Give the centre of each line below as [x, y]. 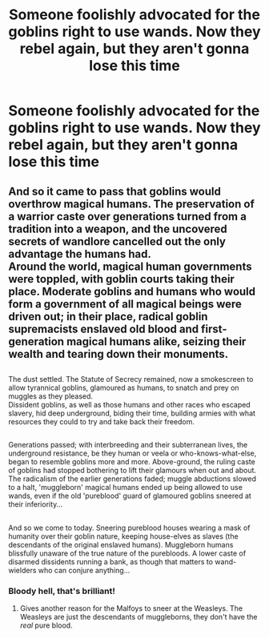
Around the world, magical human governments [130, 266]
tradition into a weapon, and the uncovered [118, 229]
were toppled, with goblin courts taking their [121, 279]
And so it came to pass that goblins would [115, 191]
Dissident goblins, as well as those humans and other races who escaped [129, 404]
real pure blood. [46, 625]
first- [214, 329]
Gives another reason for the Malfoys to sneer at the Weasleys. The [131, 608]
